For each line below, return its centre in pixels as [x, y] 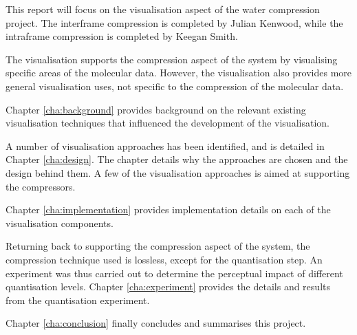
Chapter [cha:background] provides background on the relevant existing [156, 109]
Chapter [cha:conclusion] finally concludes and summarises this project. [156, 323]
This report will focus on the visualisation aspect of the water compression [163, 9]
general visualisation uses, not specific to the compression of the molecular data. [175, 86]
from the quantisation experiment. [78, 300]
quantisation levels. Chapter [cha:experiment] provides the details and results [168, 287]
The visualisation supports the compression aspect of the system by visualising [172, 59]
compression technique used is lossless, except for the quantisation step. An [164, 259]
